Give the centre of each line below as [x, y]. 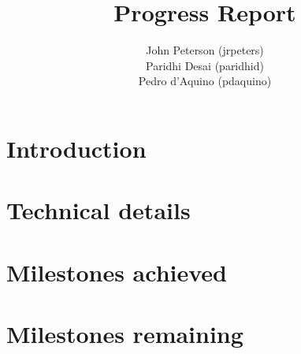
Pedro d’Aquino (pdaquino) [205, 81]
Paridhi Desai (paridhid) [205, 65]
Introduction [76, 148]
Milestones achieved [117, 272]
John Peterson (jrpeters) [205, 50]
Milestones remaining [125, 334]
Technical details [98, 210]
